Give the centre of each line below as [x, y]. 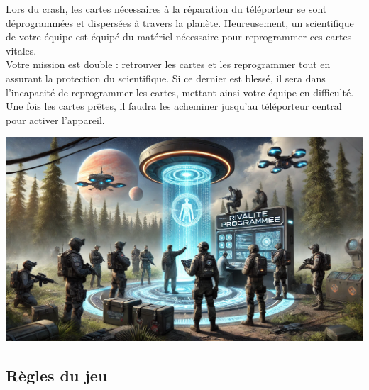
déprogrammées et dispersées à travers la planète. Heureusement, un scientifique [180, 22]
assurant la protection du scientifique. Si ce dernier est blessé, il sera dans [166, 78]
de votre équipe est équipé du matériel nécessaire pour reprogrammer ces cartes [179, 37]
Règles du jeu [57, 375]
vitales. [21, 50]
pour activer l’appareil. [55, 119]
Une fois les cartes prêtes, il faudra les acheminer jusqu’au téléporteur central [174, 106]
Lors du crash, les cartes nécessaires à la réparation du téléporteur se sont [166, 9]
